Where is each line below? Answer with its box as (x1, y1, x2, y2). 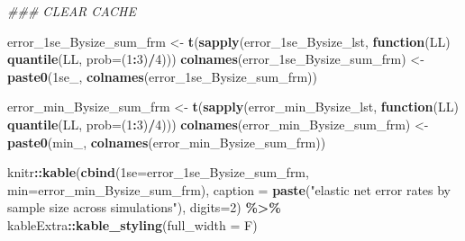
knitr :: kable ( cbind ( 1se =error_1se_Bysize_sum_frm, (7, 163, 309, 182)
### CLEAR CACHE (7, 2, 136, 20)
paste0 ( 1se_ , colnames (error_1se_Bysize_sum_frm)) (7, 67, 317, 85)
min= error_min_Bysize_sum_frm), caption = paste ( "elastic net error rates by (7, 180, 451, 199)
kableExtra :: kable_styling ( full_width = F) (7, 215, 258, 234)
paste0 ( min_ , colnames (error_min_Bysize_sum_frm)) (7, 132, 326, 151)
